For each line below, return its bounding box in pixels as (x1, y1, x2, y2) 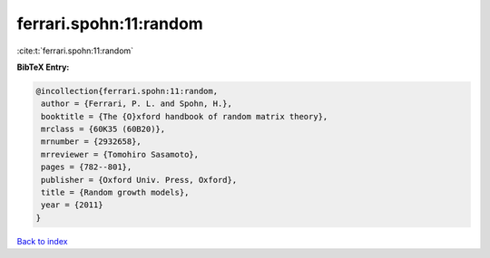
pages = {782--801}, (41, 162, 132, 172)
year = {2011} (41, 200, 103, 210)
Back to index (16, 235, 68, 246)
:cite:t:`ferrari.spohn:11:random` (16, 45, 134, 56)
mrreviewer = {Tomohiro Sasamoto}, (41, 149, 200, 159)
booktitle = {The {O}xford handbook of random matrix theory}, (41, 111, 328, 121)
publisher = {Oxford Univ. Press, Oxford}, (41, 175, 238, 185)
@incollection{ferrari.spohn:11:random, (35, 86, 218, 96)
